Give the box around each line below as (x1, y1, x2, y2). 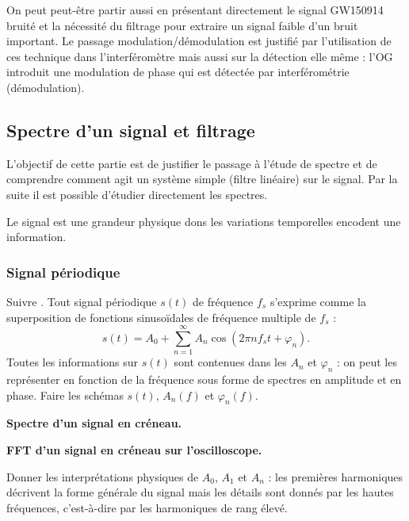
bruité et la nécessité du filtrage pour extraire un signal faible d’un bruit (6, 17, 358, 33)
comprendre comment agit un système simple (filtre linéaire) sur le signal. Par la (6, 170, 398, 187)
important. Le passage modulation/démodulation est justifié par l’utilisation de (6, 33, 392, 49)
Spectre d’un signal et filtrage (6, 117, 255, 142)
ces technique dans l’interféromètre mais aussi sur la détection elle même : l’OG (6, 48, 393, 64)
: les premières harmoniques (268, 468, 403, 485)
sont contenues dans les (174, 354, 287, 370)
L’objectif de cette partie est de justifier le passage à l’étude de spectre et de (6, 155, 377, 171)
